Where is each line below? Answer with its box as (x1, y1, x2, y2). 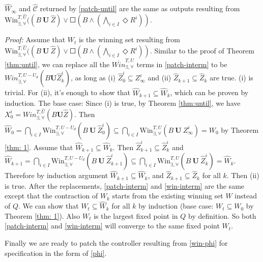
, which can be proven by (170, 87, 249, 98)
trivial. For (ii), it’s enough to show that (5, 87, 131, 98)
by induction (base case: (138, 200, 214, 211)
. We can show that (18, 200, 79, 211)
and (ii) (148, 72, 171, 83)
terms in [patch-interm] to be (136, 59, 227, 69)
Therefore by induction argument (5, 170, 108, 181)
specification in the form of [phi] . (5, 247, 107, 258)
